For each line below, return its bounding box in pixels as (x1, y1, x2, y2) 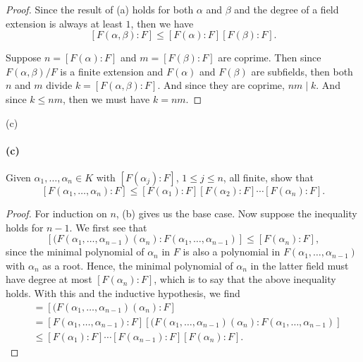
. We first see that (69, 219, 147, 234)
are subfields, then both (251, 64, 353, 78)
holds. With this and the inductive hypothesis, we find (6, 285, 240, 300)
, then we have (130, 16, 194, 30)
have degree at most (6, 272, 92, 286)
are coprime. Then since (218, 50, 321, 65)
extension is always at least (6, 16, 123, 30)
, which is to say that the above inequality (154, 272, 336, 286)
